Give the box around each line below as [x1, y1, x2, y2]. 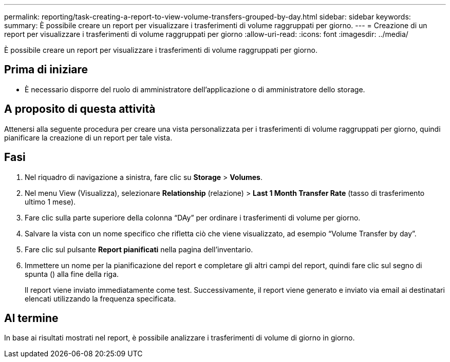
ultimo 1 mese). [25, 197, 76, 206]
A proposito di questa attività [4, 103, 156, 116]
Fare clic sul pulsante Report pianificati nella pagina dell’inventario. [25, 245, 253, 254]
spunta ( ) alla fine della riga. [25, 269, 119, 278]
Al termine [4, 311, 59, 325]
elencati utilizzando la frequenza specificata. [25, 294, 176, 303]
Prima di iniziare [4, 63, 88, 76]
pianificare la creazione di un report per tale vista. [4, 133, 173, 142]
